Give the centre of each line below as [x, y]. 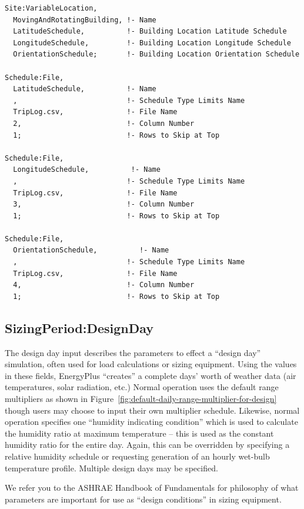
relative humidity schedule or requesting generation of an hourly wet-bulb [137, 456]
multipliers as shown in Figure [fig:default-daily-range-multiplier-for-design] [141, 399]
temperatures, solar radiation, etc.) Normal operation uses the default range [142, 387]
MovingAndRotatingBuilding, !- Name [85, 20]
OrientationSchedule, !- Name [91, 250]
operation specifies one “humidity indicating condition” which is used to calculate [151, 422]
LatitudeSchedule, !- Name [85, 89]
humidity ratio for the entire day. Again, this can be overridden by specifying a [147, 445]
